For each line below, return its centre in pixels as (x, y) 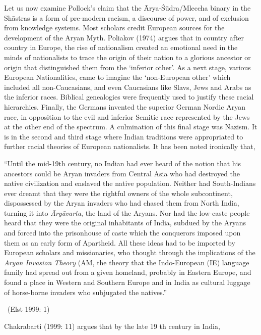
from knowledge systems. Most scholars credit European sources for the (114, 28)
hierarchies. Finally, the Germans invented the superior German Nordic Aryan (125, 106)
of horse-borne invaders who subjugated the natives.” (86, 292)
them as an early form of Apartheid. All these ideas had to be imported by (120, 242)
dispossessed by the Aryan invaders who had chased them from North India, (122, 203)
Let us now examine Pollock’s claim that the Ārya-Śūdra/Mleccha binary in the (127, 8)
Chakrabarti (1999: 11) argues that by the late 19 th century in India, (112, 326)
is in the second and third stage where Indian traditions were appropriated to (124, 136)
